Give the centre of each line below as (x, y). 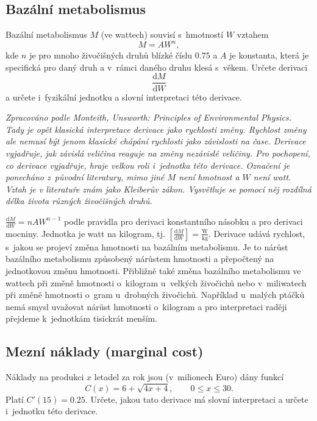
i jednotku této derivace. (52, 411)
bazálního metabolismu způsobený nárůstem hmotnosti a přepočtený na (140, 259)
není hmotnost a (209, 177)
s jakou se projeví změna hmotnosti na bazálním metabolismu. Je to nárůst (147, 246)
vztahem (253, 34)
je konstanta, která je (269, 55)
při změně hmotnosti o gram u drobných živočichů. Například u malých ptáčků (155, 295)
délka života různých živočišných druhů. (79, 201)
